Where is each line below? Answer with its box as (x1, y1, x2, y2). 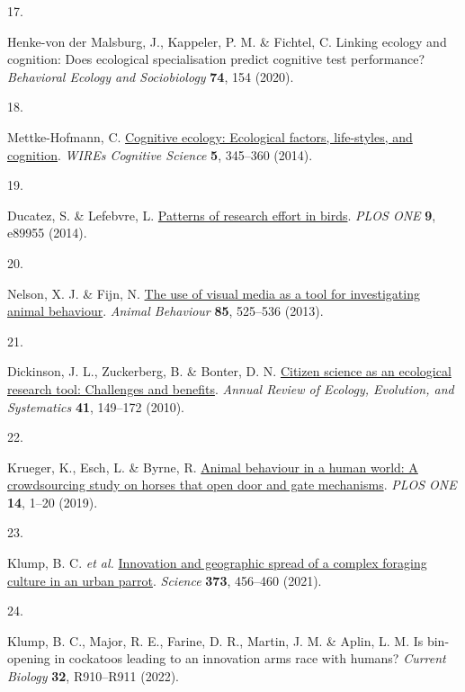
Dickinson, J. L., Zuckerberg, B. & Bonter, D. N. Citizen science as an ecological (7, 362, 452, 381)
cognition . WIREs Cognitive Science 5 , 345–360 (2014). (7, 145, 313, 164)
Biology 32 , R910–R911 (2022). (7, 667, 179, 686)
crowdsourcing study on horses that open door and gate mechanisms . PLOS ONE (7, 475, 457, 494)
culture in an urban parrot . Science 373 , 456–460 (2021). (7, 571, 322, 589)
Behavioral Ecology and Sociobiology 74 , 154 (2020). (7, 67, 294, 85)
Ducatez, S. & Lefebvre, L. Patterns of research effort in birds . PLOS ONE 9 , (7, 205, 436, 224)
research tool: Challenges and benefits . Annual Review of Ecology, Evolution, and (7, 379, 454, 398)
